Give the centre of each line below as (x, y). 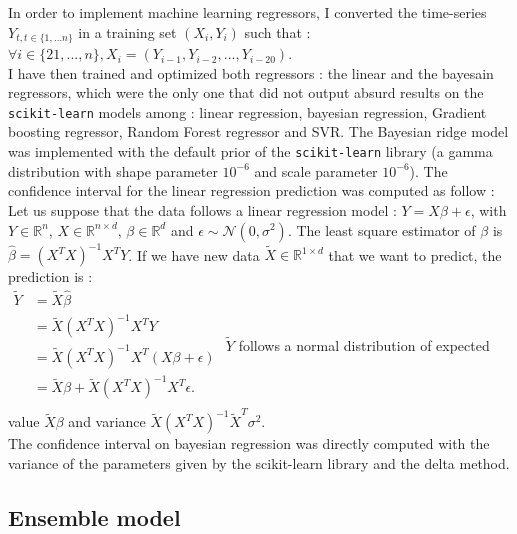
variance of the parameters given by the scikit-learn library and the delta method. (259, 462)
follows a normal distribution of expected (364, 345)
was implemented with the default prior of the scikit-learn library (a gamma (250, 151)
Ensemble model (94, 516)
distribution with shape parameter (113, 170)
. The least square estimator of (381, 229)
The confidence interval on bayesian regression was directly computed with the (249, 443)
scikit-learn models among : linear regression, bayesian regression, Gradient (247, 111)
